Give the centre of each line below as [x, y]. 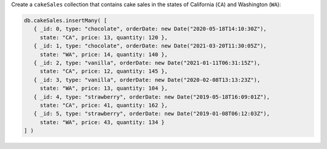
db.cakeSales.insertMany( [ [65, 20]
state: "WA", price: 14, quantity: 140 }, [104, 54]
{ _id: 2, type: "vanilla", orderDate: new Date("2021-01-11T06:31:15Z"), [147, 63]
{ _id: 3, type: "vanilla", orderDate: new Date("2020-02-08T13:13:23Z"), [147, 80]
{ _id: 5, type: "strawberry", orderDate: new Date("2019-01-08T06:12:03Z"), [152, 114]
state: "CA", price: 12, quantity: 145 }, [104, 71]
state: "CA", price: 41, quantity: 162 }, [104, 105]
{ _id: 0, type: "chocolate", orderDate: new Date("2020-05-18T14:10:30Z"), [150, 29]
